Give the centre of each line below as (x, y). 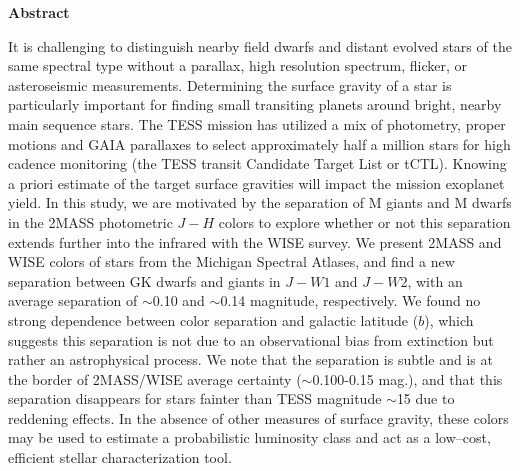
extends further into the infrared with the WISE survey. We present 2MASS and (255, 241)
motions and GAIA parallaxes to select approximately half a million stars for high (259, 143)
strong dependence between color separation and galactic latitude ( (213, 319)
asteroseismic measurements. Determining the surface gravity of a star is (230, 84)
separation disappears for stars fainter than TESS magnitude (195, 398)
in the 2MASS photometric (90, 221)
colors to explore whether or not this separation (364, 221)
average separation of (73, 300)
